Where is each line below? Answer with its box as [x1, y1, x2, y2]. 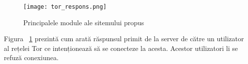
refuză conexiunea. [4, 52, 59, 63]
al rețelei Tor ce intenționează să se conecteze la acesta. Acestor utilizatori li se [4, 43, 238, 53]
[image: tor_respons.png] [23, 3, 107, 10]
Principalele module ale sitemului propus [23, 17, 144, 27]
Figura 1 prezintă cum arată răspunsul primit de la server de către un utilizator [4, 33, 244, 44]
